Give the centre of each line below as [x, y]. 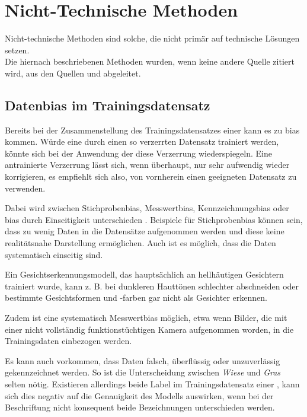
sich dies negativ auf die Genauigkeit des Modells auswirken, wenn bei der [139, 395]
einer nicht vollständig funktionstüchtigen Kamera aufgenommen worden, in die [149, 329]
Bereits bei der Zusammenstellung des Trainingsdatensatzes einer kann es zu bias [152, 130]
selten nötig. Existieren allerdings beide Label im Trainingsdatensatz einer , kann [152, 383]
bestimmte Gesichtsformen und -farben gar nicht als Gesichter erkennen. [136, 297]
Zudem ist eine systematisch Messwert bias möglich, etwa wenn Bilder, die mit [146, 318]
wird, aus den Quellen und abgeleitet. [73, 73]
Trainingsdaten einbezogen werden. [68, 341]
